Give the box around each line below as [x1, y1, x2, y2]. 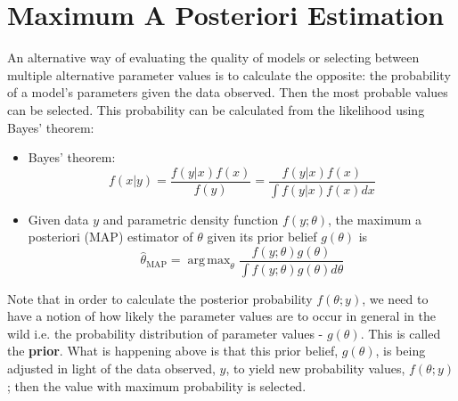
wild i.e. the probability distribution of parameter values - [7, 323, 323, 342]
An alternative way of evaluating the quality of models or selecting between [7, 48, 420, 67]
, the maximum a [328, 209, 422, 228]
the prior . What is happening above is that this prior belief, [7, 341, 339, 360]
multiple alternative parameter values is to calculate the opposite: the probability [7, 65, 451, 84]
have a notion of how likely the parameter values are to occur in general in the [7, 307, 436, 325]
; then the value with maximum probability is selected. [7, 376, 307, 395]
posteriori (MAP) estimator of [28, 227, 193, 246]
